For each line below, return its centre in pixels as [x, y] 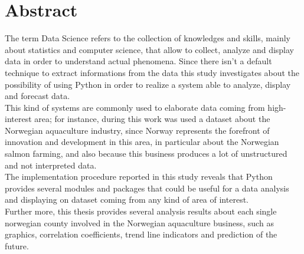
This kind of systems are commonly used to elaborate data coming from [135, 107]
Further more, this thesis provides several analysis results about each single [141, 211]
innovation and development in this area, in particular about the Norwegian [142, 142]
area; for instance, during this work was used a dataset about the [152, 119]
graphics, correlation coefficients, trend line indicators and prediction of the [141, 234]
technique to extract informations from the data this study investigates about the [152, 72]
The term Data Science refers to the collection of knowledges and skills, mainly [148, 38]
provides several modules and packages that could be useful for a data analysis [147, 188]
